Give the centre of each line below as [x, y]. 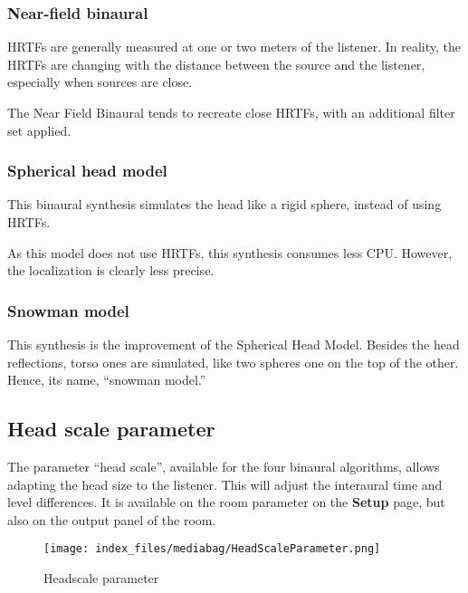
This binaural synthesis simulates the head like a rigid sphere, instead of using [224, 204]
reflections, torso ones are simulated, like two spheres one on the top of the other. [233, 362]
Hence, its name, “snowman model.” [107, 380]
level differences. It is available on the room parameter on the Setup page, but [226, 502]
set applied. [39, 130]
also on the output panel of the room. [112, 519]
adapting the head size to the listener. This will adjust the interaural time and [225, 484]
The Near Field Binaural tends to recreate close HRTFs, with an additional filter [231, 112]
